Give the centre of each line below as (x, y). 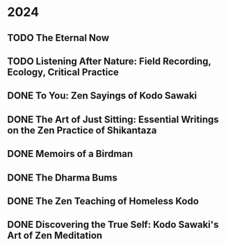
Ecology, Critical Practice (63, 72)
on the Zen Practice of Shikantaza (82, 130)
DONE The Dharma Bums (63, 178)
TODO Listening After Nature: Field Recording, (109, 61)
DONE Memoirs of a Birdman (70, 154)
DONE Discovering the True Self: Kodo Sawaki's (113, 225)
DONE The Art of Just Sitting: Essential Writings (113, 119)
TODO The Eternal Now (58, 38)
